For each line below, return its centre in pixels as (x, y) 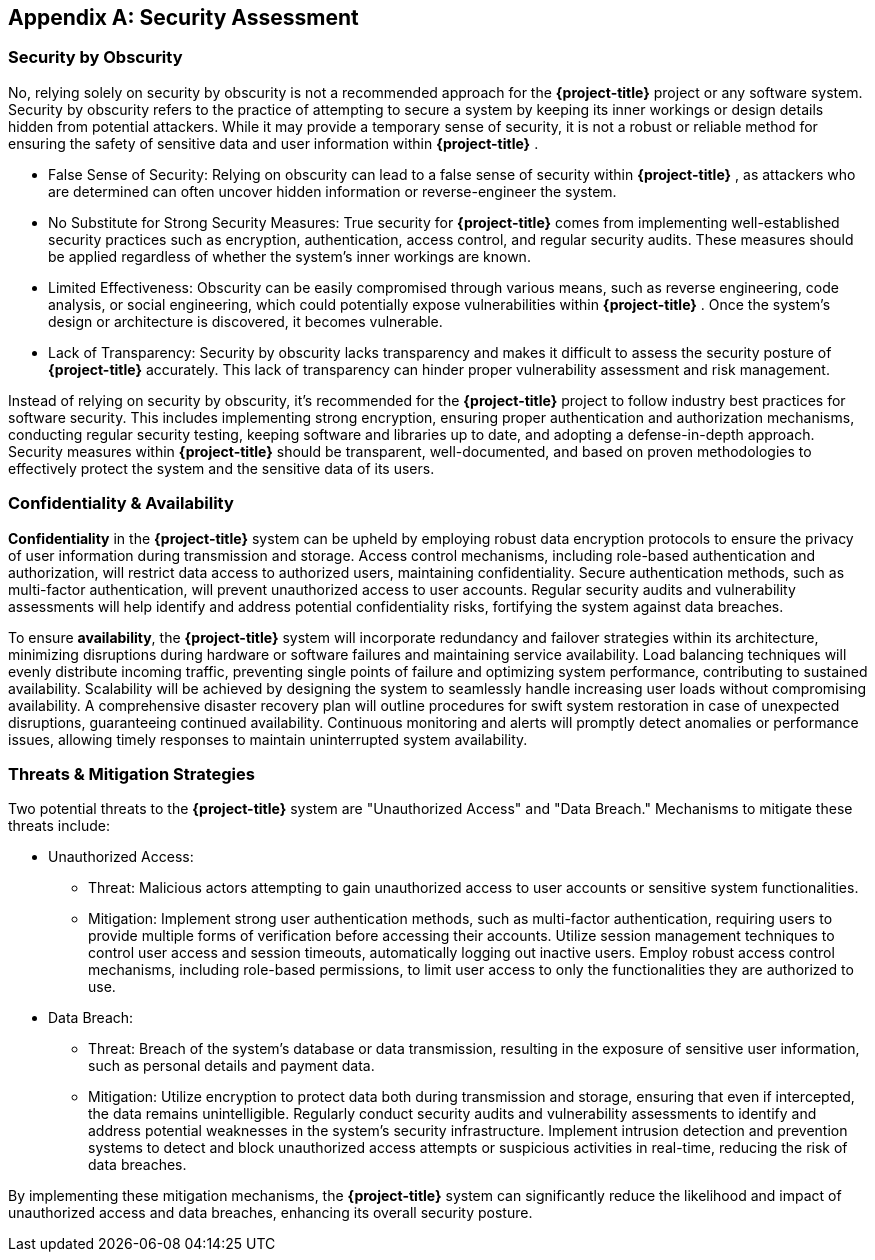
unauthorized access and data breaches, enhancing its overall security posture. (270, 1213)
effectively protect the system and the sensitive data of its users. (221, 468)
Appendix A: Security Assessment (183, 17)
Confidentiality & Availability (121, 503)
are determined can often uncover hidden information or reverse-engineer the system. (332, 191)
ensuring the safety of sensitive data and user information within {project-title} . (273, 143)
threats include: (59, 826)
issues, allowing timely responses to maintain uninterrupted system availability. (268, 739)
